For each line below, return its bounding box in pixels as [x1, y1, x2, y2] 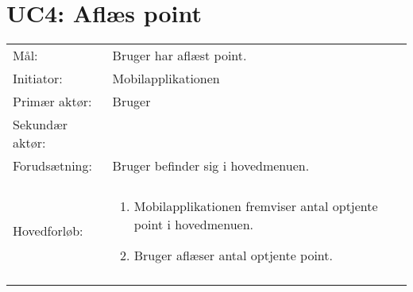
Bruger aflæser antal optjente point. [133, 246, 333, 265]
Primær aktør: [13, 92, 92, 111]
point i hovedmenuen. [133, 215, 253, 234]
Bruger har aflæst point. [112, 46, 247, 65]
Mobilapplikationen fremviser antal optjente [133, 197, 378, 216]
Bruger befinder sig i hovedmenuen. [112, 156, 310, 175]
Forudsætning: [13, 156, 92, 175]
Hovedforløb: [13, 221, 83, 240]
